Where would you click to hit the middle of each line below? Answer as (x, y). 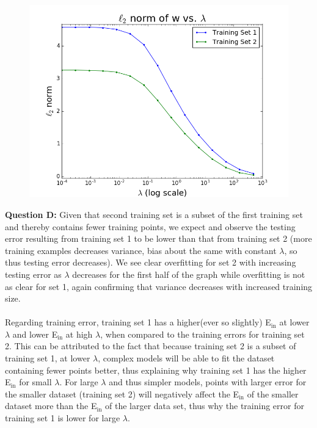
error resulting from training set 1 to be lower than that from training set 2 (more (158, 238)
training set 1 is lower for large (63, 418)
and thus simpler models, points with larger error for (208, 382)
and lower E (35, 334)
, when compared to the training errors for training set (202, 334)
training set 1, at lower (48, 358)
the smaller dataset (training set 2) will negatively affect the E (122, 394)
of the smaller (273, 394)
